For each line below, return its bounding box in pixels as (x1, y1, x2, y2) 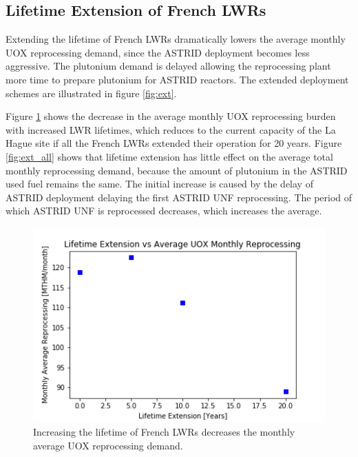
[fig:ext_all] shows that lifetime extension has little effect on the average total (6, 149, 333, 163)
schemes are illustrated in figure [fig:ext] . (6, 85, 177, 100)
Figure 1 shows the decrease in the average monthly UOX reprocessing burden (6, 109, 336, 123)
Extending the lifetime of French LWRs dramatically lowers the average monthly (6, 32, 346, 46)
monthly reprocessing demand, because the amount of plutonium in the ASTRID (6, 163, 348, 177)
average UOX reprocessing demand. (33, 438, 183, 452)
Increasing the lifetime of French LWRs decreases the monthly (33, 425, 295, 439)
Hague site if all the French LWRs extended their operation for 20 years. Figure (6, 136, 342, 150)
